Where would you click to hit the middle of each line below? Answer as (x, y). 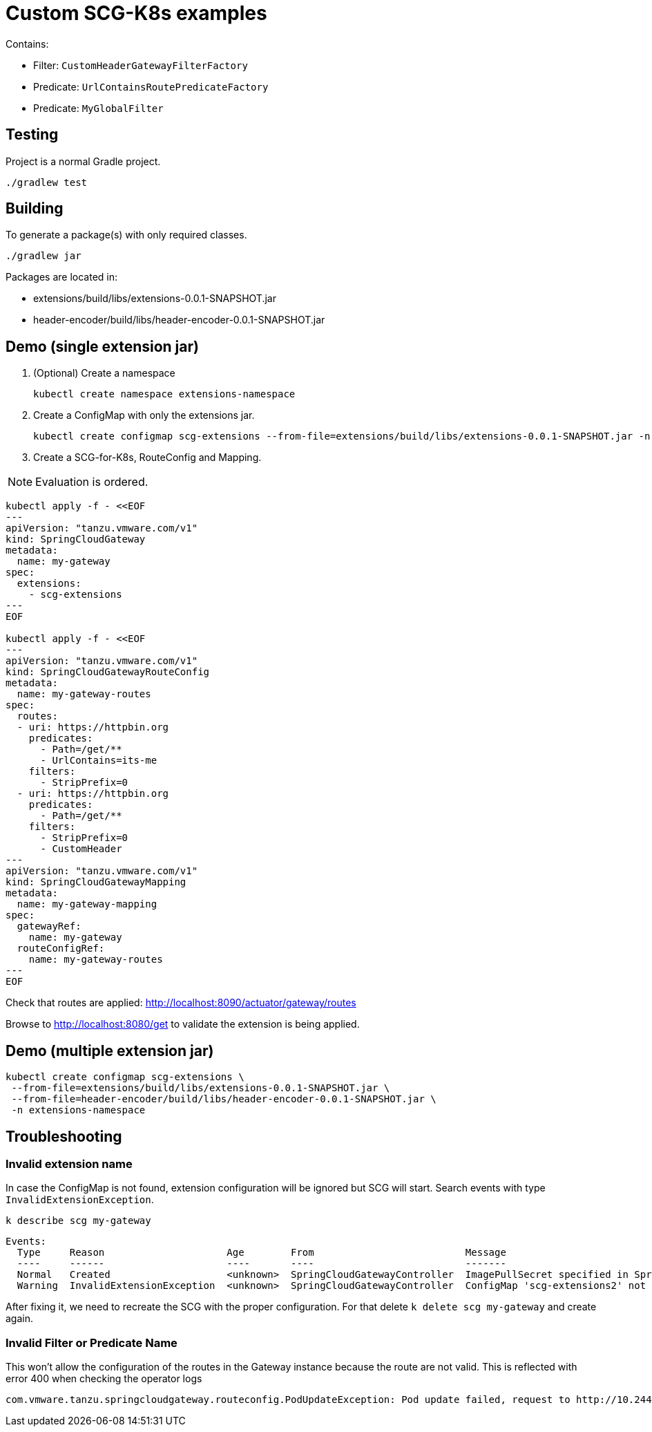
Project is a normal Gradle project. (83, 161)
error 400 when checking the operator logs (104, 1379)
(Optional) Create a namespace (104, 373)
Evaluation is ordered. (92, 482)
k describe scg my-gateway (78, 1221)
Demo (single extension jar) (102, 346)
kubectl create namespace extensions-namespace (164, 394)
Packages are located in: (62, 277)
